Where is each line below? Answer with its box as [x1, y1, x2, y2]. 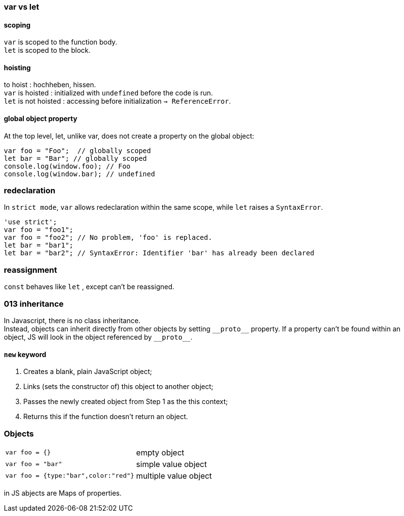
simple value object [136, 459, 207, 469]
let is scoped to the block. [4, 46, 91, 55]
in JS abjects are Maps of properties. [4, 488, 122, 497]
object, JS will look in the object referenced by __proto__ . [4, 332, 193, 341]
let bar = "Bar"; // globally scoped [4, 154, 147, 162]
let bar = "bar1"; [4, 241, 74, 250]
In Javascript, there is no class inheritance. [4, 316, 140, 325]
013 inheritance [4, 298, 64, 309]
